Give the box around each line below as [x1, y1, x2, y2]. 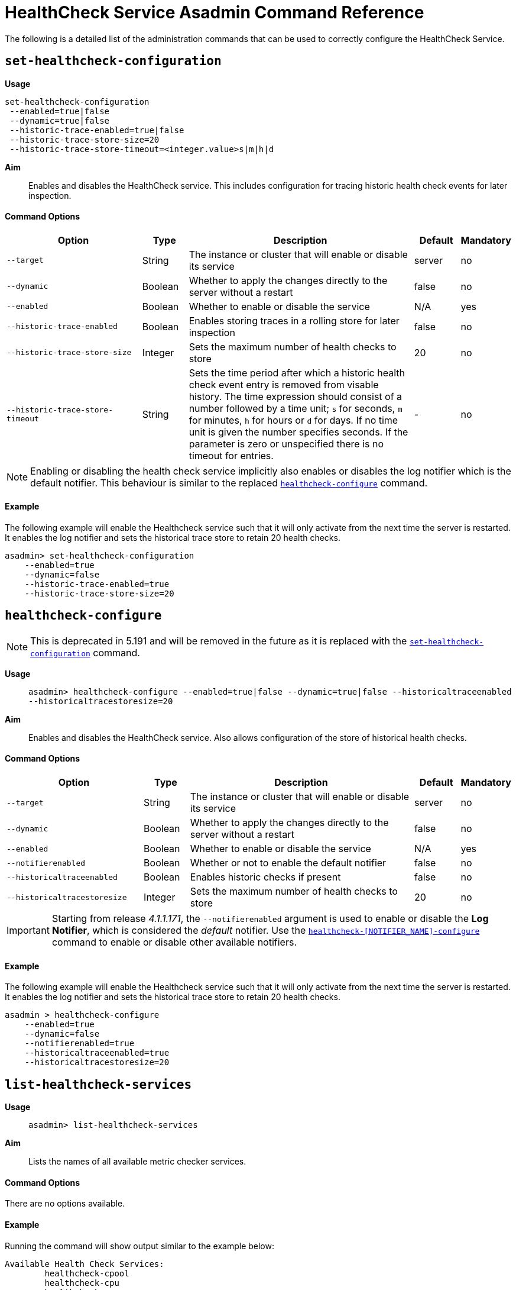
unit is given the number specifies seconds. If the [189, 425, 408, 438]
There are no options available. [5, 1198, 125, 1209]
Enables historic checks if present [190, 871, 341, 883]
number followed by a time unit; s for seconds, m [189, 402, 403, 414]
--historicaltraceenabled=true [24, 1048, 170, 1058]
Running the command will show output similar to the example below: [5, 1240, 274, 1251]
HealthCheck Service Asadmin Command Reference [5, 2, 424, 22]
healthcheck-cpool [44, 1268, 129, 1278]
